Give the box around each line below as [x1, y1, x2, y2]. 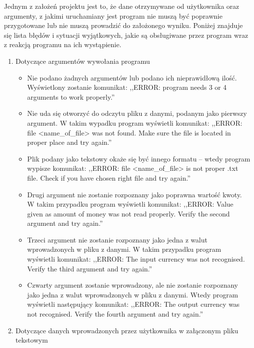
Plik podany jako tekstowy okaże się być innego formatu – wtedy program [27, 153, 251, 163]
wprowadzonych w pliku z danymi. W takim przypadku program [27, 244, 221, 254]
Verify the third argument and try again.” [27, 263, 152, 273]
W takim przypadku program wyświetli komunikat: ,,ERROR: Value [27, 199, 233, 209]
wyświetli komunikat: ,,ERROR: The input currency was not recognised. [27, 254, 245, 264]
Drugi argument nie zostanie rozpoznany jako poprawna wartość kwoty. [27, 189, 242, 199]
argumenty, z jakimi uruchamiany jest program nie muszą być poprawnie [4, 10, 223, 21]
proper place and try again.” [27, 137, 112, 147]
